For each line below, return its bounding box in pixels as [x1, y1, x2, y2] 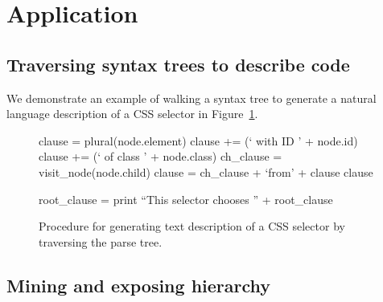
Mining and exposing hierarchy [6, 272, 271, 297]
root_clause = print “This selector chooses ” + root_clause [39, 190, 333, 207]
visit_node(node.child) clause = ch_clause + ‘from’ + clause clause [39, 163, 373, 180]
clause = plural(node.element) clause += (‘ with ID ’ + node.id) [39, 132, 358, 149]
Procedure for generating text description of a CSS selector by [39, 218, 345, 235]
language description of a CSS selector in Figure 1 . [6, 105, 258, 122]
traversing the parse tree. [39, 233, 163, 250]
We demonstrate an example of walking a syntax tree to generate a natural [6, 89, 377, 106]
